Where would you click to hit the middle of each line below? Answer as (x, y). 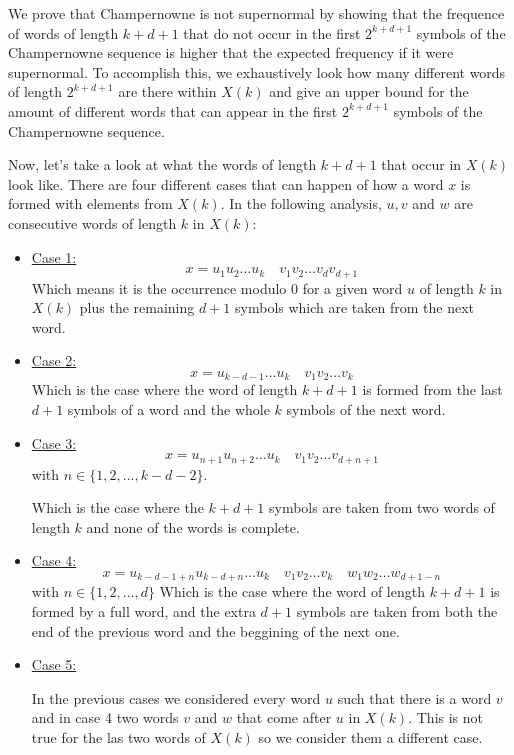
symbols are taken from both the (397, 611)
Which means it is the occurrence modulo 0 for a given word (217, 287)
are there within (167, 91)
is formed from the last (432, 389)
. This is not (446, 717)
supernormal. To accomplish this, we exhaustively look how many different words (257, 71)
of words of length (63, 32)
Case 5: (54, 664)
